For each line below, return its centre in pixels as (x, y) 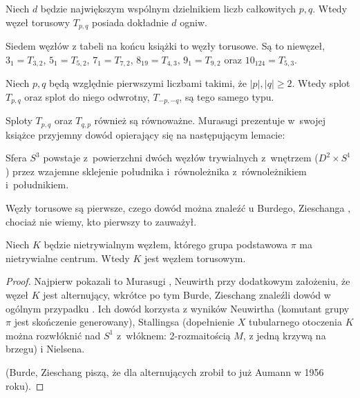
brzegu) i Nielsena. (45, 349)
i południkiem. (37, 185)
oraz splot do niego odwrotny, (87, 96)
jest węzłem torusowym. (195, 258)
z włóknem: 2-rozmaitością (173, 335)
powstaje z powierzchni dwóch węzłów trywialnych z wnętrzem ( (181, 158)
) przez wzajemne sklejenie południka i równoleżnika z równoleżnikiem (156, 171)
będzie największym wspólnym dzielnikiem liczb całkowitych (168, 8)
